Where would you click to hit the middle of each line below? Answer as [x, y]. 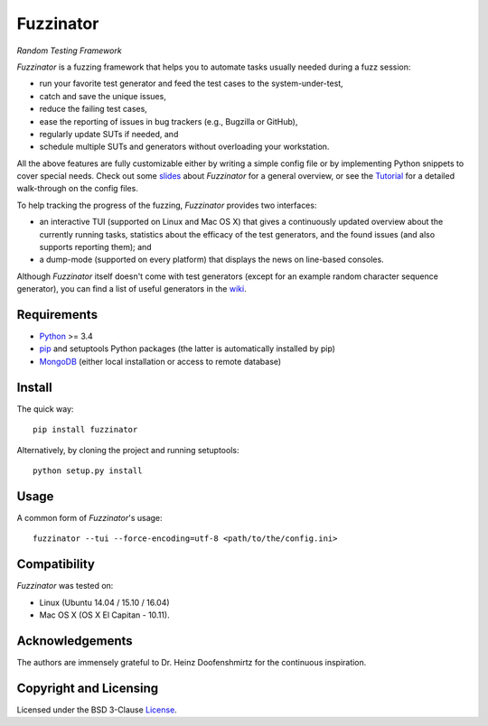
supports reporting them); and [96, 247]
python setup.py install [88, 470]
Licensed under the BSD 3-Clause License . [97, 710]
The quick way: [45, 409]
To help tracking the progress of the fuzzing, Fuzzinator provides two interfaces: [167, 205]
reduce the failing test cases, [94, 109]
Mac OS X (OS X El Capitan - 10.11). [105, 615]
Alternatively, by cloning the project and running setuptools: [128, 450]
